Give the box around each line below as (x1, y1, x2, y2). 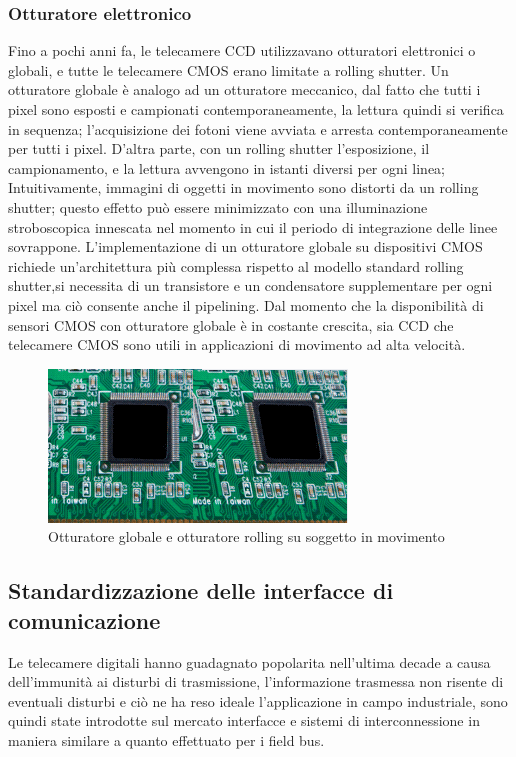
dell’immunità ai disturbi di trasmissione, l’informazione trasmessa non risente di (8, 671, 504, 692)
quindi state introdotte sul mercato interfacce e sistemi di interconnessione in (8, 710, 480, 731)
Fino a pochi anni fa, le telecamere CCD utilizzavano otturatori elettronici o (8, 40, 476, 61)
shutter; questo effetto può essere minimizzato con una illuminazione (8, 196, 428, 217)
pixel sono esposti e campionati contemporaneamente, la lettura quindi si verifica (8, 99, 504, 119)
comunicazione (8, 604, 161, 635)
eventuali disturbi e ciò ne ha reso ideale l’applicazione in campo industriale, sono (8, 690, 508, 711)
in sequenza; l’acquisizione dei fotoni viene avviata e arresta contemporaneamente (8, 118, 508, 139)
